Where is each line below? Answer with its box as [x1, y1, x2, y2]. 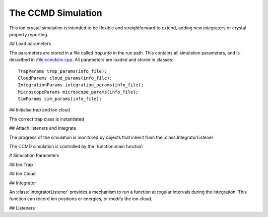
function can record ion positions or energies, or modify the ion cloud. [9, 196, 152, 202]
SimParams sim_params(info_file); [18, 96, 102, 102]
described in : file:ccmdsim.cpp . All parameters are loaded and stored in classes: [9, 57, 174, 63]
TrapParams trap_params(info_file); [18, 68, 107, 74]
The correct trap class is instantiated [9, 116, 84, 122]
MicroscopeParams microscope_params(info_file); [18, 89, 138, 95]
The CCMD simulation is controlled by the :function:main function [9, 144, 143, 150]
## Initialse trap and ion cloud [9, 107, 70, 113]
